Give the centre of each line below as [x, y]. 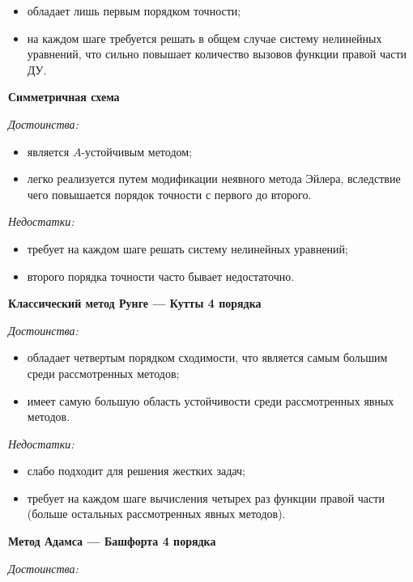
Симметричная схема [64, 97]
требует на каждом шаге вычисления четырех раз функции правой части [206, 497]
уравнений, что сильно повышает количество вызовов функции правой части [217, 54]
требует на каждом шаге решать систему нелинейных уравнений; [187, 248]
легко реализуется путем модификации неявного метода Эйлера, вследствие [214, 178]
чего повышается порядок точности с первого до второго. [169, 194]
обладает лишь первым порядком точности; [134, 11]
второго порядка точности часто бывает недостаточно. [161, 276]
